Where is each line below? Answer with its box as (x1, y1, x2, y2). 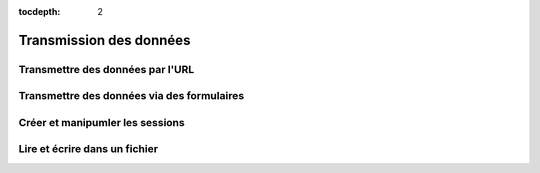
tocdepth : (18, 6, 61, 17)
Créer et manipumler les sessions (18, 115, 185, 129)
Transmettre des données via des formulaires (18, 89, 245, 103)
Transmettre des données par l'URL (18, 62, 195, 76)
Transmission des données (18, 31, 191, 49)
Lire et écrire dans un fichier (18, 142, 159, 156)
